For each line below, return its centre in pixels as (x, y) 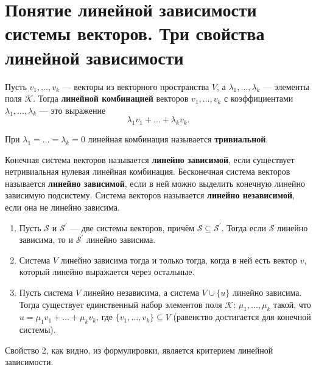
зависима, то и (46, 239)
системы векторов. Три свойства (135, 33)
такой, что (292, 304)
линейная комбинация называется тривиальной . (178, 139)
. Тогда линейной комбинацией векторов (111, 98)
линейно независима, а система (141, 292)
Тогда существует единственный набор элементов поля (121, 304)
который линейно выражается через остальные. (107, 272)
